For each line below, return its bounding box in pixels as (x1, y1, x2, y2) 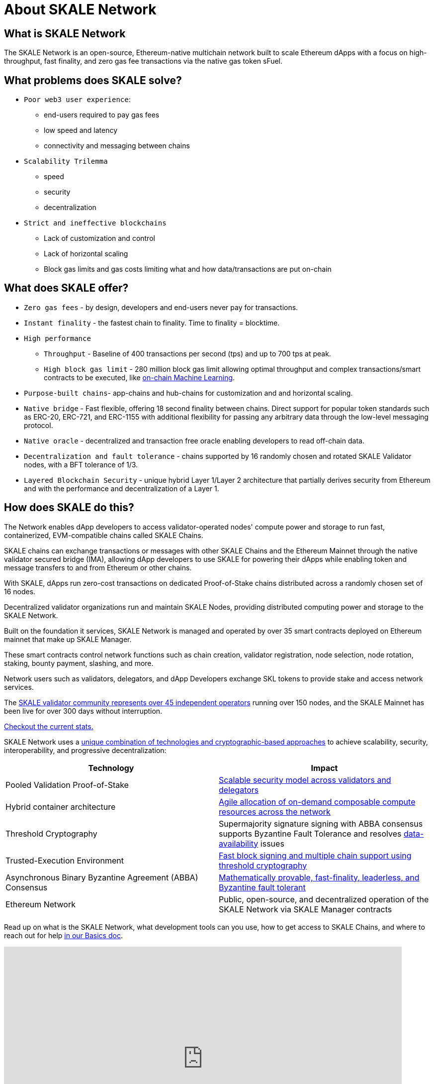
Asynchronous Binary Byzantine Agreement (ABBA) (5, 872, 198, 882)
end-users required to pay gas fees (44, 110, 160, 119)
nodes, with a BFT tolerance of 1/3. (24, 460, 138, 469)
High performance (24, 334, 91, 342)
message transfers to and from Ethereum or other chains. (4, 563, 192, 572)
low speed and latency (44, 126, 118, 135)
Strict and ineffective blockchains (24, 219, 167, 227)
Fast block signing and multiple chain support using (219, 850, 412, 861)
